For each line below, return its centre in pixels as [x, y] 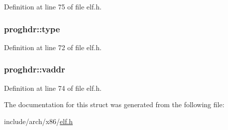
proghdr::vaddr [35, 69]
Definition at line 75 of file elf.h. [53, 6]
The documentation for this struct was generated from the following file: [114, 104]
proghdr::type [32, 29]
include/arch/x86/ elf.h [39, 121]
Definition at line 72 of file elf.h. [53, 47]
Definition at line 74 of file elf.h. [53, 88]
